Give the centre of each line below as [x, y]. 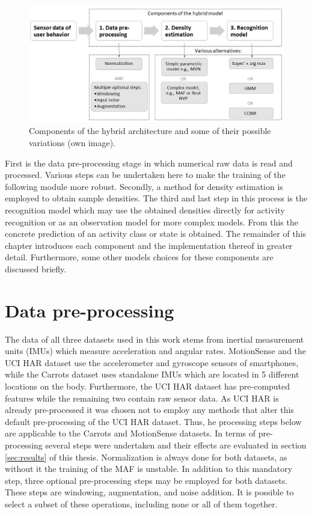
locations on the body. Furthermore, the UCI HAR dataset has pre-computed [148, 386]
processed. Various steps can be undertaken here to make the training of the [145, 175]
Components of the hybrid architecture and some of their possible [150, 131]
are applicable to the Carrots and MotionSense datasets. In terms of [130, 433]
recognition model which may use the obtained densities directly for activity [145, 210]
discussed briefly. [36, 268]
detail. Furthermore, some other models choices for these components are [139, 257]
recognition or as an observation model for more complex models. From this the [151, 222]
